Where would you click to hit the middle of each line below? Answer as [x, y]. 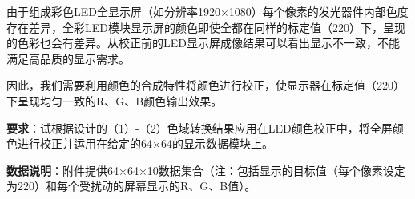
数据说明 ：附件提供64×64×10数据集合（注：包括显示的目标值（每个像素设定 [206, 170]
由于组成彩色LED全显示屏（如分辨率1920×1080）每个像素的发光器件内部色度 [207, 11]
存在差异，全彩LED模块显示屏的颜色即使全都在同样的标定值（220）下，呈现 [206, 27]
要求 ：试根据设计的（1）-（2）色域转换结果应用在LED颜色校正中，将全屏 [199, 127]
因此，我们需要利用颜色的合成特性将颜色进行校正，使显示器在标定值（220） [205, 85]
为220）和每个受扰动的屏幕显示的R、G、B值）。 [131, 186]
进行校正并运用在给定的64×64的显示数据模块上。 [145, 143]
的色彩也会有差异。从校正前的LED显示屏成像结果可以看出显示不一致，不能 [203, 43]
